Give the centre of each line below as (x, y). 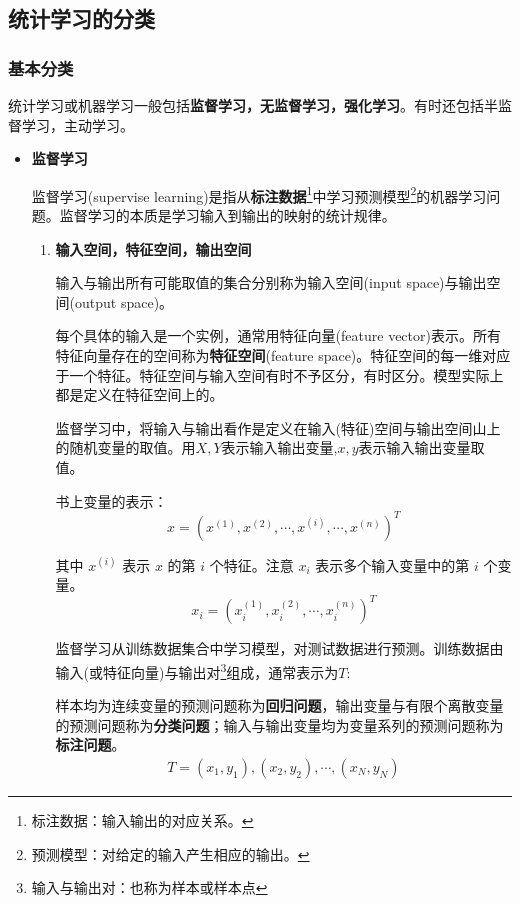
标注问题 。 (90, 744)
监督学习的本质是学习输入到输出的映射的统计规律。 (227, 215)
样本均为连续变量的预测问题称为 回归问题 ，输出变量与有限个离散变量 (279, 705)
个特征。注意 (251, 564)
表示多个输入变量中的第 (392, 564)
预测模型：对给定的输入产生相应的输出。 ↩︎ (170, 853)
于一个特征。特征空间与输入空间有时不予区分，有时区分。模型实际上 (279, 374)
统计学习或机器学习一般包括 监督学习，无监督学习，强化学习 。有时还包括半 (253, 105)
